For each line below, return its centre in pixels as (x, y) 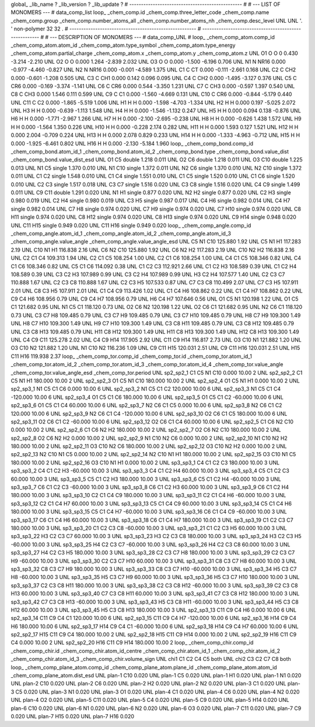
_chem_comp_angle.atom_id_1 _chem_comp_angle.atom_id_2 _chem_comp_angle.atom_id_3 (121, 233)
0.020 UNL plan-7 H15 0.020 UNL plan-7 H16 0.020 (72, 716)
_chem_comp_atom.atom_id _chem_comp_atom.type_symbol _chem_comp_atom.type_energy (123, 45)
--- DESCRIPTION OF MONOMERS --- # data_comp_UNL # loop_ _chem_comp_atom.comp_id (162, 37)
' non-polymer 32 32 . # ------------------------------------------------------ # (106, 29)
